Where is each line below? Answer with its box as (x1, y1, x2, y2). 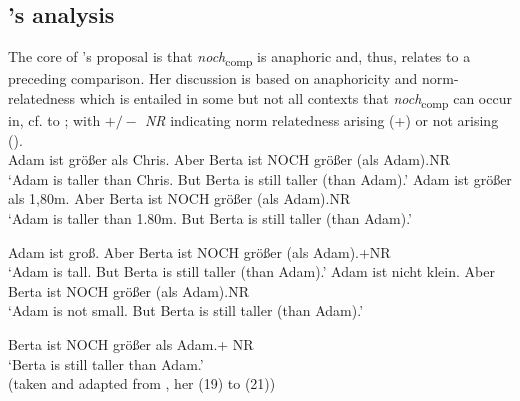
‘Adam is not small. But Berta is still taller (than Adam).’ (8, 300, 364, 321)
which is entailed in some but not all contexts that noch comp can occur (79, 87, 512, 111)
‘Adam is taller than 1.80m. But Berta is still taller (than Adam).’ (8, 208, 413, 229)
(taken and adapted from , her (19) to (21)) (8, 373, 276, 394)
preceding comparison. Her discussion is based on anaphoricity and (8, 68, 418, 89)
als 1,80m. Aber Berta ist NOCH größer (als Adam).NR (8, 188, 351, 209)
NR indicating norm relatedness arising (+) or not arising (144, 110, 499, 131)
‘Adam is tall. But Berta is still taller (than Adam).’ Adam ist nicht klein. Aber (8, 261, 495, 282)
